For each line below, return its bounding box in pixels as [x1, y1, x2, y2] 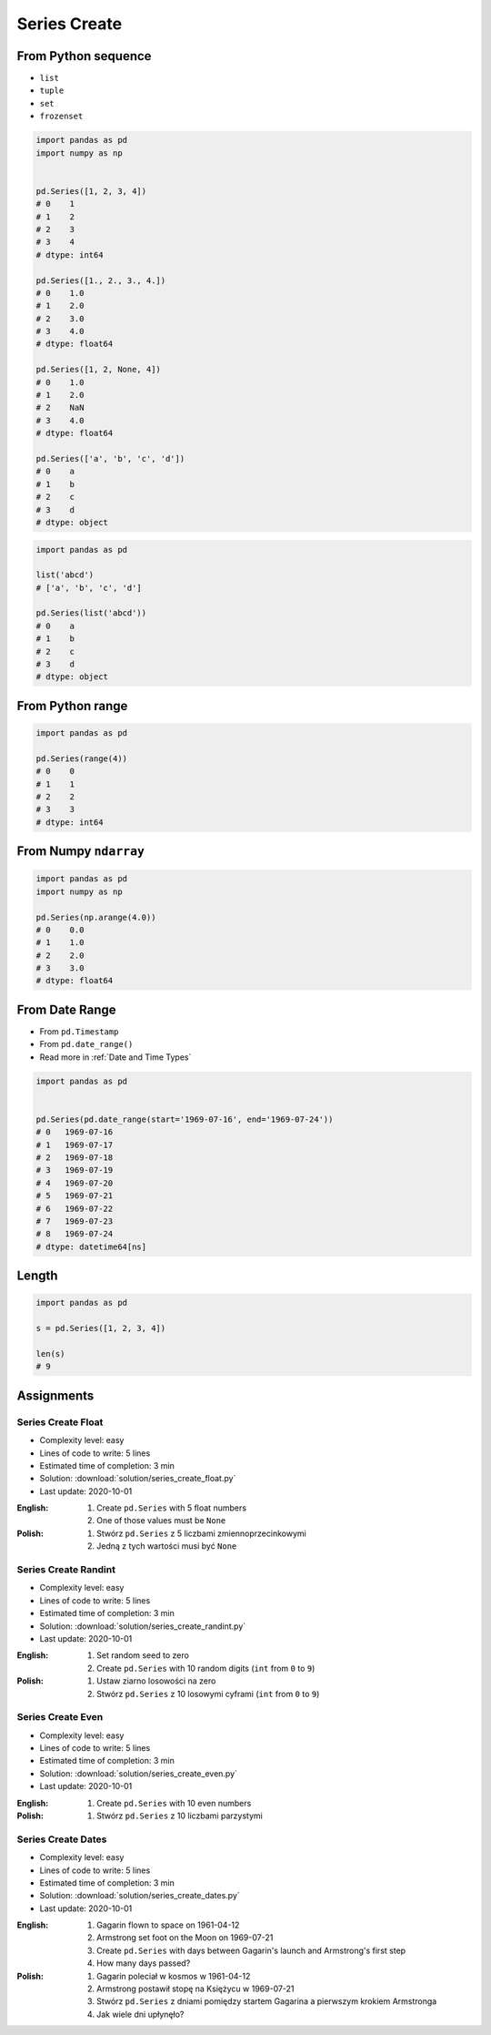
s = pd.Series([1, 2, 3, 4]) [35, 1323, 166, 1334]
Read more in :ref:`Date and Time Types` [39, 1052, 192, 1063]
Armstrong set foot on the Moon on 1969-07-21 [96, 1932, 274, 1943]
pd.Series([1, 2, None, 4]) [35, 364, 161, 375]
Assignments [16, 1388, 95, 1403]
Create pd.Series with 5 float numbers [96, 1502, 247, 1513]
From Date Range [16, 1002, 117, 1017]
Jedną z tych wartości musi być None [96, 1541, 237, 1552]
